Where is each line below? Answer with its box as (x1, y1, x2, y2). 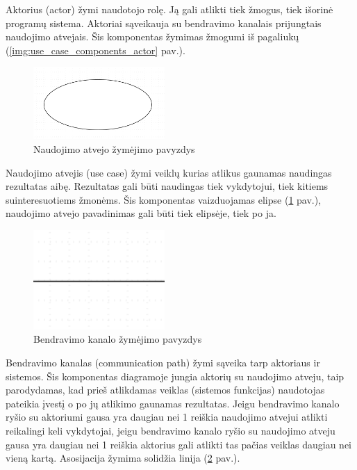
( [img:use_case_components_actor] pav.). (6, 42, 185, 57)
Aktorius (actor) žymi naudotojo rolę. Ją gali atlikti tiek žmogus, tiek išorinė (6, 2, 333, 16)
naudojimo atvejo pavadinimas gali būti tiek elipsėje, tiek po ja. (6, 206, 276, 220)
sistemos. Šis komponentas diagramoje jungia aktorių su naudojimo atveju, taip (6, 368, 344, 383)
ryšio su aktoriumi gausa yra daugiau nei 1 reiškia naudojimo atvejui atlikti (6, 410, 328, 424)
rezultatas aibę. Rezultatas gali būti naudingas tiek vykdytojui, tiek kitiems (6, 179, 329, 193)
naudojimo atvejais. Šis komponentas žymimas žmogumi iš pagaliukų (6, 29, 299, 44)
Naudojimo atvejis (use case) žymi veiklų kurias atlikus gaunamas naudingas (6, 165, 332, 179)
